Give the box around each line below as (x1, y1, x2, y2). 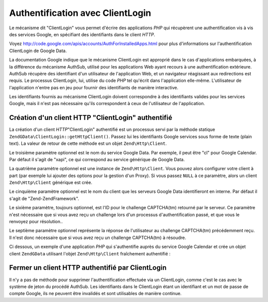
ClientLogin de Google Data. (9, 48, 67, 54)
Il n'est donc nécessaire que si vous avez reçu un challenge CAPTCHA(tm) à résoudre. (9, 235, 186, 241)
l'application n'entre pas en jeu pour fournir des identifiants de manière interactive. (9, 84, 179, 90)
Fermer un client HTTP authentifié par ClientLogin (9, 263, 167, 272)
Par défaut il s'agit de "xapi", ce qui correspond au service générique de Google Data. (9, 156, 185, 162)
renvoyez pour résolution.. (9, 219, 63, 225)
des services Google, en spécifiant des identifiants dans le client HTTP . (9, 31, 155, 37)
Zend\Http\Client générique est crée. (9, 180, 93, 185)
